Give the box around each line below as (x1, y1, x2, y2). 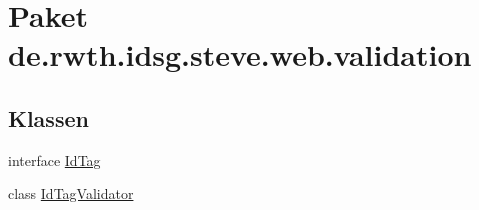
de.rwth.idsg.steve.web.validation (8, 34, 472, 75)
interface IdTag (8, 149, 101, 170)
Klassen (8, 102, 89, 133)
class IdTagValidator (8, 183, 134, 204)
